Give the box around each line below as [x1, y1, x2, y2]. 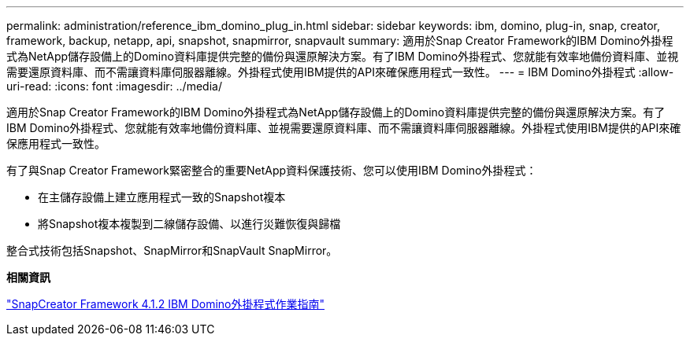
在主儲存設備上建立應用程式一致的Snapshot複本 [38, 190, 286, 204]
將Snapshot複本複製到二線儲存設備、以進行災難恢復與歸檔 [38, 217, 341, 230]
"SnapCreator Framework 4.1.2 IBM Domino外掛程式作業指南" [6, 297, 325, 311]
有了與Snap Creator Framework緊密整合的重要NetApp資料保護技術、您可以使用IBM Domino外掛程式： [6, 164, 537, 177]
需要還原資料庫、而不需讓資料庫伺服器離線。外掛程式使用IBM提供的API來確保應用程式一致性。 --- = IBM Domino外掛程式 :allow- [6, 65, 674, 79]
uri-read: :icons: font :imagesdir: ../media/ [6, 79, 222, 93]
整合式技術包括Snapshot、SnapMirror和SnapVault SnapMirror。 [6, 244, 338, 257]
